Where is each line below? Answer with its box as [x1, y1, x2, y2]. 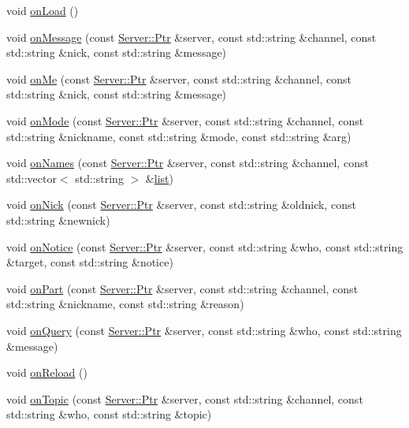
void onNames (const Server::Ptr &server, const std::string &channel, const [6, 154, 369, 171]
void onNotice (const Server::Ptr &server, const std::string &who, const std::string [6, 238, 403, 255]
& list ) [145, 169, 173, 186]
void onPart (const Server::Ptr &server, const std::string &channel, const [6, 280, 359, 296]
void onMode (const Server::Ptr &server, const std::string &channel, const [6, 112, 364, 128]
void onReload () [6, 364, 87, 381]
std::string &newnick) [6, 211, 110, 228]
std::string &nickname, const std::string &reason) [6, 296, 244, 312]
